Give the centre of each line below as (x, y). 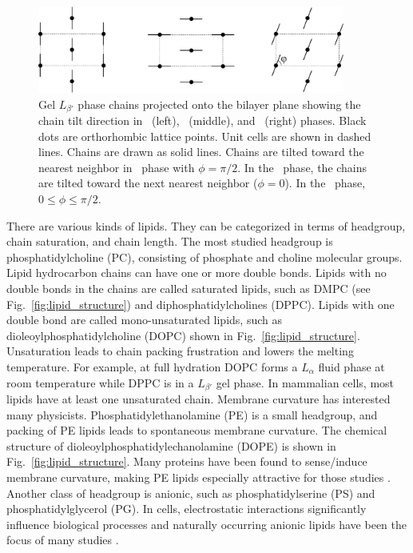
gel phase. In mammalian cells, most (305, 382)
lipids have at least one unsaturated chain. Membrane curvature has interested (199, 399)
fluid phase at (351, 367)
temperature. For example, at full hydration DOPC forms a (152, 367)
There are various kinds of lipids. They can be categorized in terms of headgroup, (206, 225)
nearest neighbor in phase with (117, 167)
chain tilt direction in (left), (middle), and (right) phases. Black (203, 120)
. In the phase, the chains (302, 167)
